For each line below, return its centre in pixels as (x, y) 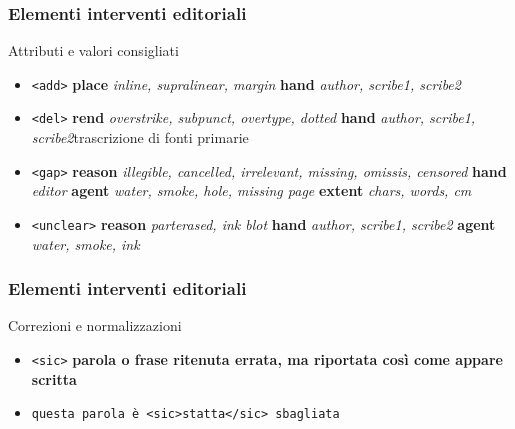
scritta (54, 378)
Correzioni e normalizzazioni (95, 325)
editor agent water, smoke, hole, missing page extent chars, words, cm (251, 190)
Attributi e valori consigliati (93, 50)
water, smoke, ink (85, 243)
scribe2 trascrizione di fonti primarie (140, 137)
